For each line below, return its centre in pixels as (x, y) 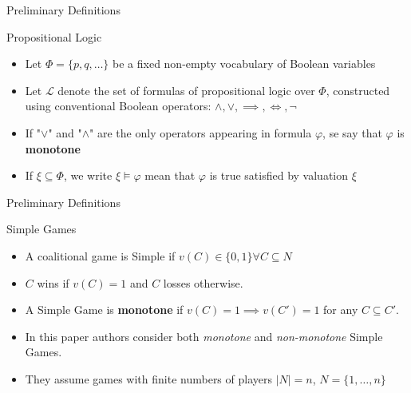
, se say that (352, 132)
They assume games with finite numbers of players (148, 378)
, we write (88, 175)
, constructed (358, 90)
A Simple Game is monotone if (104, 310)
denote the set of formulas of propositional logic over (186, 90)
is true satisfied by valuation (279, 175)
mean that (170, 175)
